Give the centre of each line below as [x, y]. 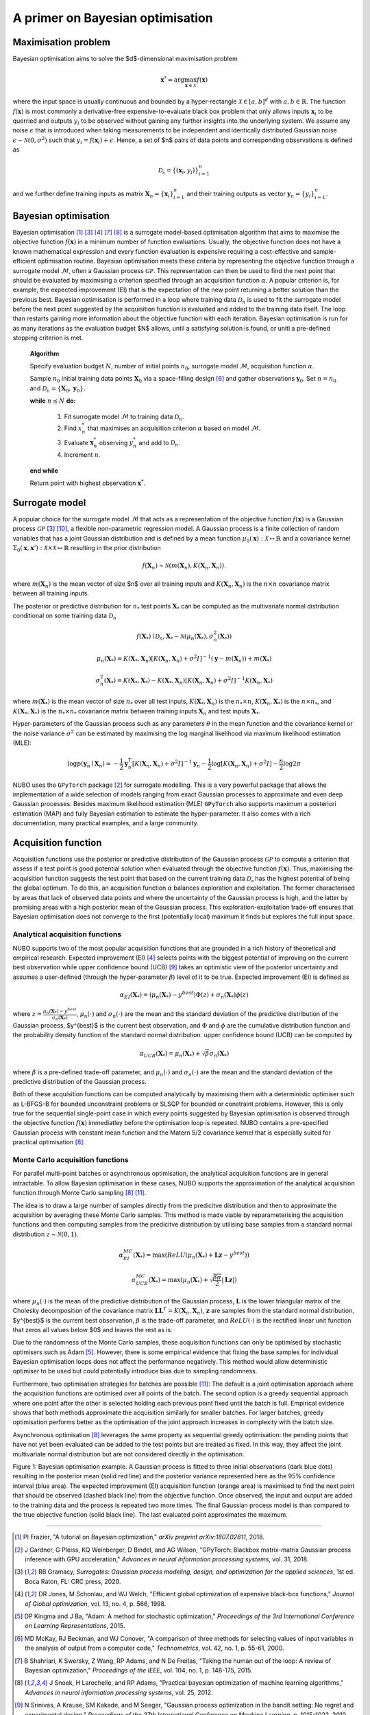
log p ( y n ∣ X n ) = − [93, 765]
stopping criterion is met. [48, 338]
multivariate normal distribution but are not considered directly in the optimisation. [128, 1454]
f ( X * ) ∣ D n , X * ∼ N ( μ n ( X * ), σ [175, 637]
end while [44, 471]
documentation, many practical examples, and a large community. [106, 823]
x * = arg [172, 79]
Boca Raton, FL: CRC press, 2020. [73, 1581]
